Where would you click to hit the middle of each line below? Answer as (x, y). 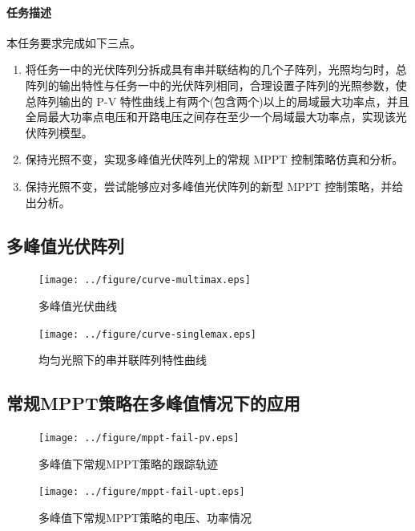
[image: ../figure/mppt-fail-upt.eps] (142, 492)
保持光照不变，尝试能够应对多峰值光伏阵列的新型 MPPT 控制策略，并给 (214, 186)
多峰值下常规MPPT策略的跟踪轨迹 (129, 463)
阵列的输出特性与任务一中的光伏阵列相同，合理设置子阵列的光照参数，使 (216, 85)
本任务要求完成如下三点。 (74, 42)
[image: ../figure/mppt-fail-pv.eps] (139, 438)
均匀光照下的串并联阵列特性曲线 (123, 360)
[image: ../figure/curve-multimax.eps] (145, 280)
